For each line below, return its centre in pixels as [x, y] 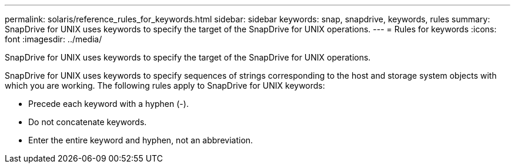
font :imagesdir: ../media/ [53, 39]
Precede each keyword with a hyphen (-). [108, 104]
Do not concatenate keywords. [88, 122]
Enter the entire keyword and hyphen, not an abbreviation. [141, 140]
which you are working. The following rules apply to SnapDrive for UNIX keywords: [165, 85]
